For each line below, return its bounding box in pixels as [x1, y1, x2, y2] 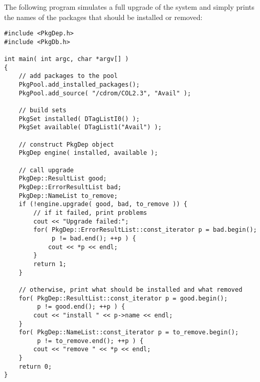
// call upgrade [18, 166, 74, 174]
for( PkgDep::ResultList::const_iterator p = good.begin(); [18, 294, 228, 302]
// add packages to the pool [18, 72, 118, 80]
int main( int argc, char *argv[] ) [4, 55, 129, 63]
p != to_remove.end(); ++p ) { [37, 337, 144, 345]
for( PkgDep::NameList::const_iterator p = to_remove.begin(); [18, 329, 239, 336]
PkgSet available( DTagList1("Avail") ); [18, 124, 162, 131]
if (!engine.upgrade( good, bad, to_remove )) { [18, 200, 187, 208]
